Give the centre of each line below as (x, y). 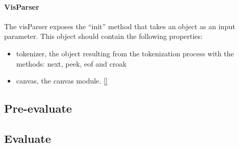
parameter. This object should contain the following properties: (103, 36)
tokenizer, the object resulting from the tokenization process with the (125, 53)
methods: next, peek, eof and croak (71, 63)
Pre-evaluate (38, 108)
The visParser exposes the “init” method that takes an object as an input (120, 26)
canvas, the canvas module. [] (62, 81)
